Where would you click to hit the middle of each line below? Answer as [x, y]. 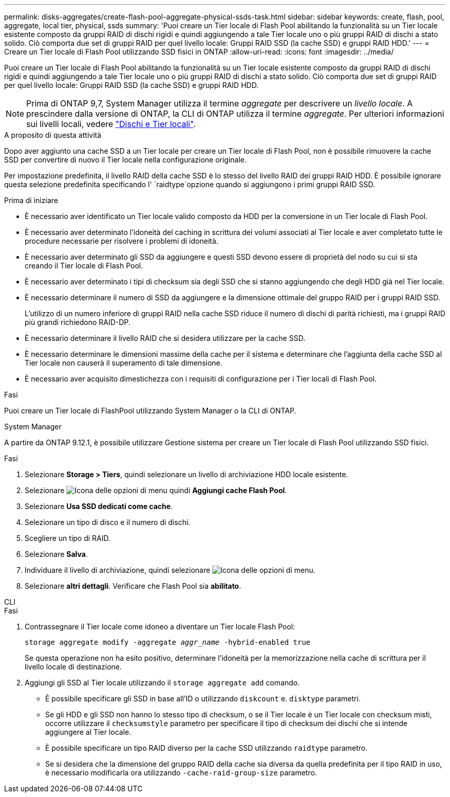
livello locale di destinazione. [73, 667]
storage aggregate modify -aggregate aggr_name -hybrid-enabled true [168, 642]
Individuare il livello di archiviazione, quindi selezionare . [170, 570]
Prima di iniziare [31, 200]
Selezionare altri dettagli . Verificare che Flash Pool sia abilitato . [133, 586]
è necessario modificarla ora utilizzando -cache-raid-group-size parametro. [181, 773]
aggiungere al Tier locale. [88, 732]
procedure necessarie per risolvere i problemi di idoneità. [121, 241]
